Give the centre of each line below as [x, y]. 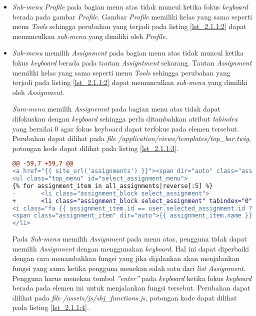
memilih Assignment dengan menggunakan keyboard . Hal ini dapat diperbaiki [130, 248]
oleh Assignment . [38, 92]
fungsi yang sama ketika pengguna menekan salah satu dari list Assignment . [129, 268]
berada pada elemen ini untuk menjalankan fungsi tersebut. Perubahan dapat [131, 288]
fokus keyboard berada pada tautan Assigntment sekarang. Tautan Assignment [132, 62]
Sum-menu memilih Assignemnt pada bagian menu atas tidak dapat [116, 109]
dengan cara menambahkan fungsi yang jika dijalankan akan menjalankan [126, 258]
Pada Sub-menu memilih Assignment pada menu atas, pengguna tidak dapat [129, 239]
